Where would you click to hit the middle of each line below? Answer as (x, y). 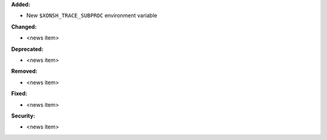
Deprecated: (27, 49)
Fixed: (19, 93)
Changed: (24, 27)
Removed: (24, 71)
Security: (23, 116)
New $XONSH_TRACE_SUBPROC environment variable (92, 16)
